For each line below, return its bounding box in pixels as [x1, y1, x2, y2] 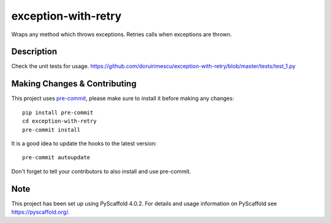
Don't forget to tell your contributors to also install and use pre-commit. [11, 167, 191, 175]
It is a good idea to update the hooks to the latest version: [11, 140, 157, 147]
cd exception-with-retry [22, 118, 97, 125]
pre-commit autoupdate [22, 154, 91, 161]
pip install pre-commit [22, 109, 94, 116]
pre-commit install [22, 126, 81, 133]
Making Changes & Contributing [11, 78, 137, 89]
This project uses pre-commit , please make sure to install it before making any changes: [11, 95, 234, 102]
